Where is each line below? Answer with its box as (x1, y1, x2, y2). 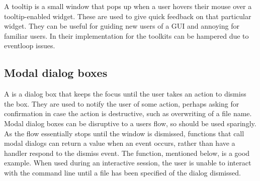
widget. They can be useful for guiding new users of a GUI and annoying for (4, 21, 239, 31)
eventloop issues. (4, 40, 55, 51)
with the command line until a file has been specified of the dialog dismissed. (4, 167, 241, 177)
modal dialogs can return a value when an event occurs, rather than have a (4, 138, 235, 148)
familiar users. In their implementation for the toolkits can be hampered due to (4, 30, 249, 41)
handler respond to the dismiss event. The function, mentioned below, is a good (4, 147, 250, 158)
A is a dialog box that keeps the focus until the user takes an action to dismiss (4, 88, 246, 99)
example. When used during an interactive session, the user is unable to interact (4, 157, 251, 168)
